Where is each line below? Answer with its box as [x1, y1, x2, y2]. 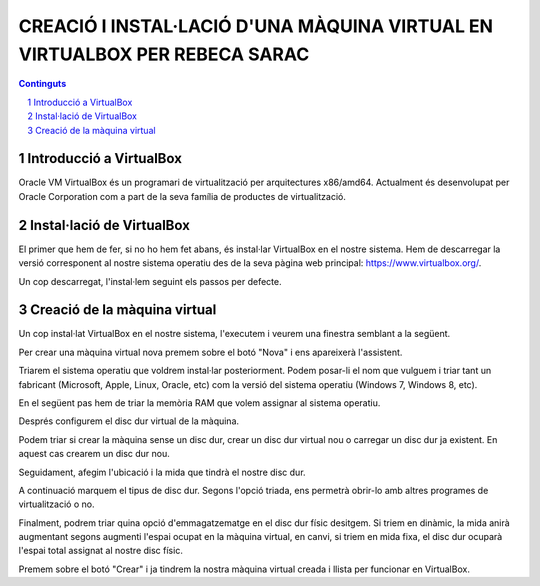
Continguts [18, 78, 67, 90]
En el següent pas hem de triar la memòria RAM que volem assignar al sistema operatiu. [18, 396, 381, 409]
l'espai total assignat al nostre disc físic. [18, 545, 184, 557]
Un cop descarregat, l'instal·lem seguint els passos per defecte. [18, 275, 282, 287]
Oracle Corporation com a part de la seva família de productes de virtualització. [18, 190, 347, 202]
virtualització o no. [18, 498, 95, 510]
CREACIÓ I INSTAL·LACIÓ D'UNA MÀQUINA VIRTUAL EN [18, 15, 494, 37]
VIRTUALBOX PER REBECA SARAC [18, 43, 310, 65]
